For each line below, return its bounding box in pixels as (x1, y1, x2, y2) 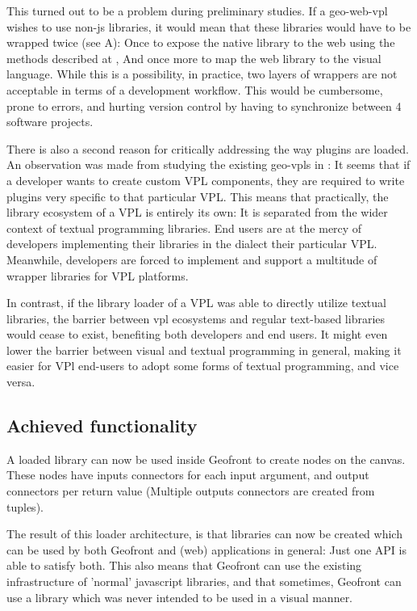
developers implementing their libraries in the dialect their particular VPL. (6, 235, 377, 252)
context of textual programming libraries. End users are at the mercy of (6, 219, 362, 236)
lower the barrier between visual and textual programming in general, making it (6, 341, 402, 358)
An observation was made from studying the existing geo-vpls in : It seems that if (6, 156, 411, 173)
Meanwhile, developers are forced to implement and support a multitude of (6, 251, 377, 268)
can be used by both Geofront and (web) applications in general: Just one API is (6, 541, 407, 558)
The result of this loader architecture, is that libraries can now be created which (6, 525, 402, 542)
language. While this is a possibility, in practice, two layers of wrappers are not (6, 65, 398, 82)
